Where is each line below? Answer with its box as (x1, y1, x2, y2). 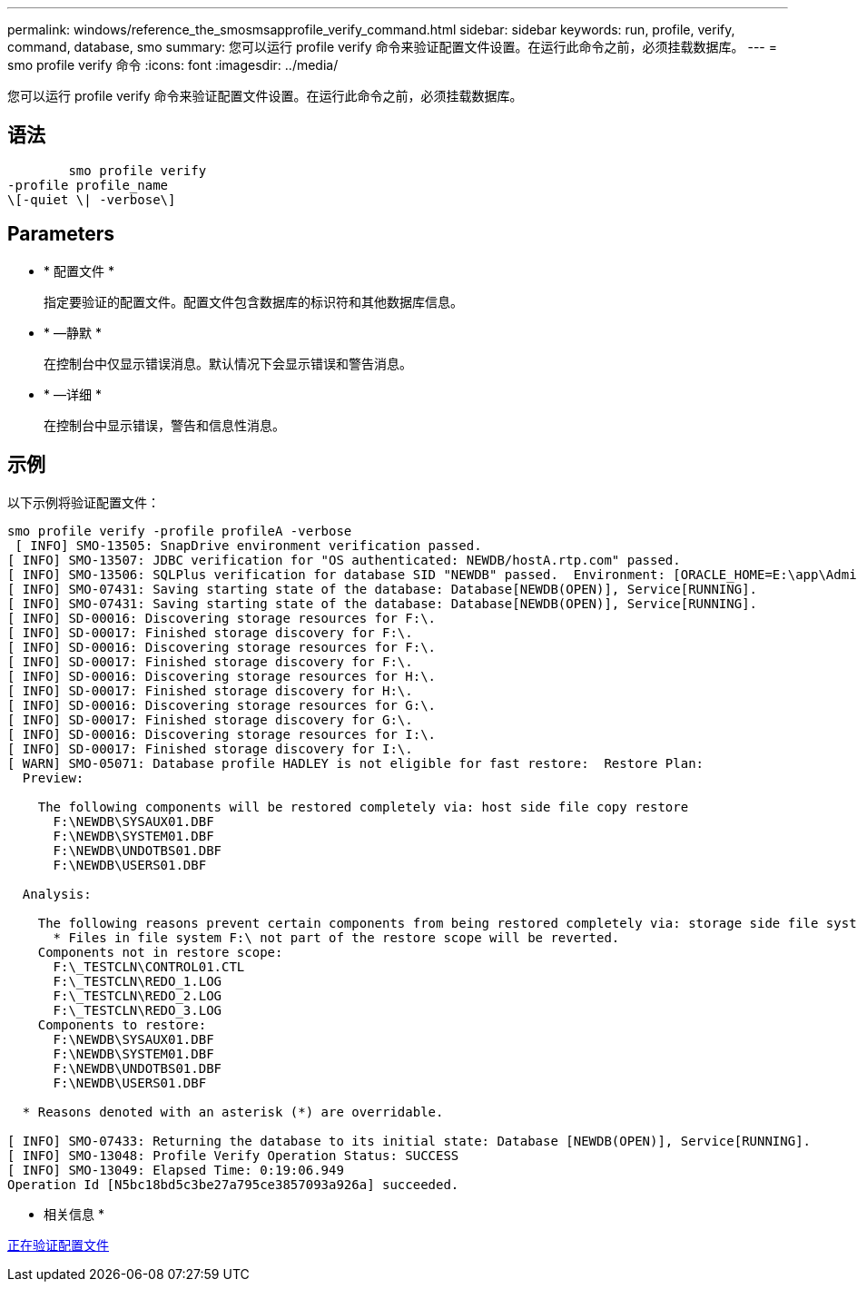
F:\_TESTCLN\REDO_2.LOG (53, 988, 222, 1003)
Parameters (7, 222, 114, 246)
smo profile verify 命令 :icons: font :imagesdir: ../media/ (7, 57, 339, 73)
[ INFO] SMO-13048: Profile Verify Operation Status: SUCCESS (7, 1147, 459, 1163)
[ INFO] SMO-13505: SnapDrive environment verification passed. (15, 537, 482, 553)
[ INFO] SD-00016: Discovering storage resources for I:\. (7, 726, 437, 742)
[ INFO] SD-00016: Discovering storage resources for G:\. (7, 697, 437, 713)
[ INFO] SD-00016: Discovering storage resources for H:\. (7, 668, 437, 684)
